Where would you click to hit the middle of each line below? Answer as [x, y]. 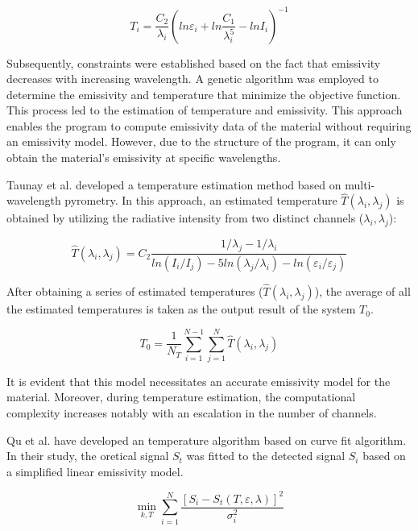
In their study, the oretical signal [88, 456]
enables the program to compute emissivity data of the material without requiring [209, 125]
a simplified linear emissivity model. [95, 471]
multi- [360, 184]
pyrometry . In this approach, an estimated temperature [201, 200]
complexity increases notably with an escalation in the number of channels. [192, 413]
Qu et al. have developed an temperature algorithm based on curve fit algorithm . [207, 440]
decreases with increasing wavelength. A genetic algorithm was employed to [192, 79]
